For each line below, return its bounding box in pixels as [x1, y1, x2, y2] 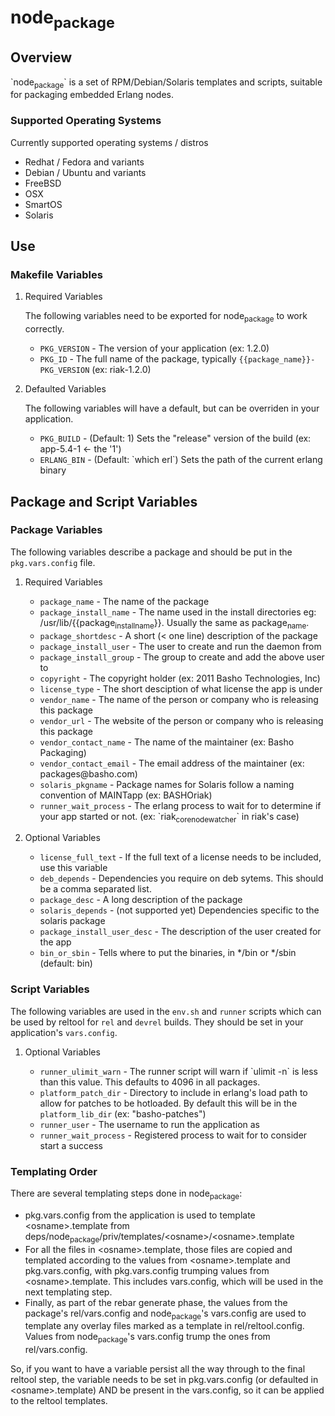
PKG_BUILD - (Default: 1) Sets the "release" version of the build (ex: [39, 432, 312, 445]
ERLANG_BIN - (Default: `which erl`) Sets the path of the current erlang [39, 454, 323, 466]
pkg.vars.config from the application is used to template [24, 1209, 256, 1221]
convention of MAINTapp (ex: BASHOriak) [39, 789, 213, 801]
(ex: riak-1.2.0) [91, 364, 152, 376]
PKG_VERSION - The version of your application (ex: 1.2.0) [39, 342, 270, 355]
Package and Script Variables [10, 493, 198, 510]
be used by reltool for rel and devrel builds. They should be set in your [10, 1016, 304, 1028]
